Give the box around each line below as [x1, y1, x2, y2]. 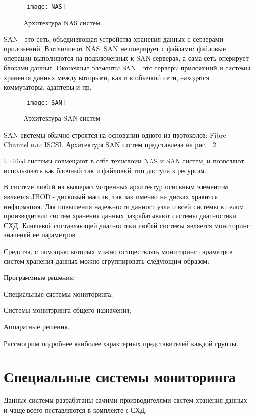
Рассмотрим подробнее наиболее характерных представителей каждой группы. [4, 338, 239, 348]
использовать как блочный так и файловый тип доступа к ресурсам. [4, 165, 207, 175]
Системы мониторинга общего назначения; [4, 305, 131, 315]
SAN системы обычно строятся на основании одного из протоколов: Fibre [4, 130, 226, 140]
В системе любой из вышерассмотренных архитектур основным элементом [4, 182, 228, 192]
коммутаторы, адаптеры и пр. [4, 82, 92, 92]
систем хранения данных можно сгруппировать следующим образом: [4, 255, 210, 266]
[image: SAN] [24, 99, 66, 106]
